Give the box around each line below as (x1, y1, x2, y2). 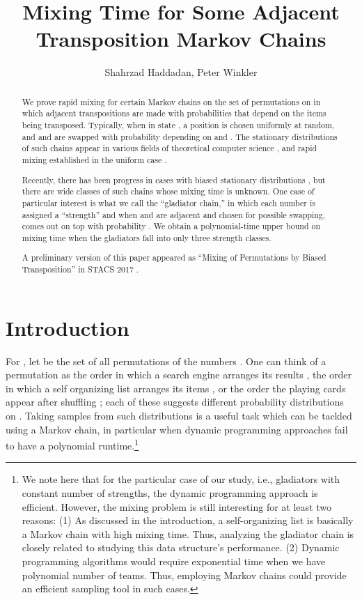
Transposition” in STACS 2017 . (22, 263, 139, 275)
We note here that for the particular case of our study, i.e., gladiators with (22, 472, 340, 486)
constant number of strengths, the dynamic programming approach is (22, 486, 318, 500)
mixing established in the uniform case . (22, 153, 167, 165)
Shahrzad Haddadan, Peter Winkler (104, 65, 258, 79)
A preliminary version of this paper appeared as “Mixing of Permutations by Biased (22, 252, 326, 263)
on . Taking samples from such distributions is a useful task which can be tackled (6, 408, 352, 422)
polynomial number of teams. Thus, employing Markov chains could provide (22, 567, 347, 582)
